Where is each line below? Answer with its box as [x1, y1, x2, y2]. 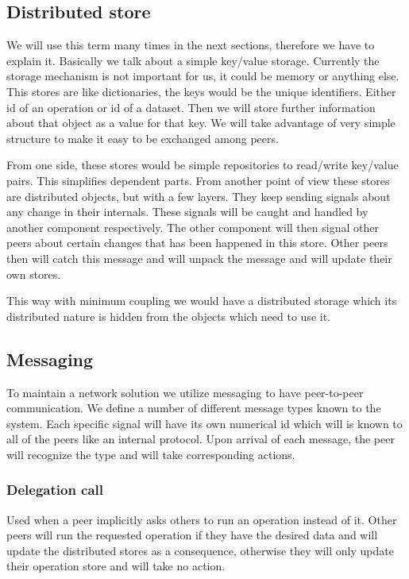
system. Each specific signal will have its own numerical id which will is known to [6, 415, 403, 431]
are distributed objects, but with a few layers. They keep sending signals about [6, 187, 391, 204]
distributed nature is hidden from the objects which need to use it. [6, 307, 331, 324]
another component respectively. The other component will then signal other [6, 218, 379, 235]
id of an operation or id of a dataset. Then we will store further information [6, 98, 376, 115]
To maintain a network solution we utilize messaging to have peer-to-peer [6, 384, 364, 400]
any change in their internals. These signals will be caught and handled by [6, 203, 368, 220]
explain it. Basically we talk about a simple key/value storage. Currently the [6, 52, 380, 68]
